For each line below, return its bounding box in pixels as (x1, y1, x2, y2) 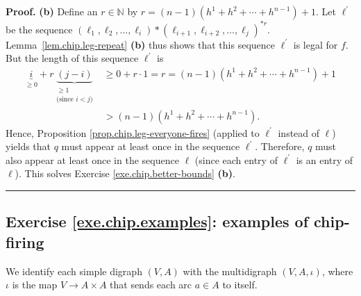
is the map (12, 277, 58, 292)
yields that (6, 139, 51, 154)
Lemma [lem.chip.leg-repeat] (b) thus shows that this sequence (6, 37, 276, 51)
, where (321, 263, 353, 278)
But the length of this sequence (6, 51, 139, 65)
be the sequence (6, 22, 73, 36)
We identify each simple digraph (6, 263, 142, 278)
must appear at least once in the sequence (61, 139, 240, 154)
